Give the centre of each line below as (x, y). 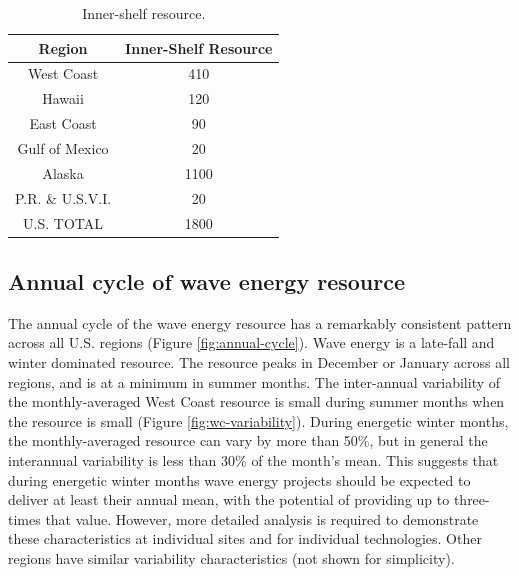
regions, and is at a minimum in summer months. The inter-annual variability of (254, 381)
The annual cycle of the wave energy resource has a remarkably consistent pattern (260, 322)
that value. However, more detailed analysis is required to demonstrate (262, 518)
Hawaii (63, 98)
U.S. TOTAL (63, 222)
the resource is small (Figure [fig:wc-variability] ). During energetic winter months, (258, 420)
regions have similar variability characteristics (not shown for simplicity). (231, 557)
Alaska (63, 172)
